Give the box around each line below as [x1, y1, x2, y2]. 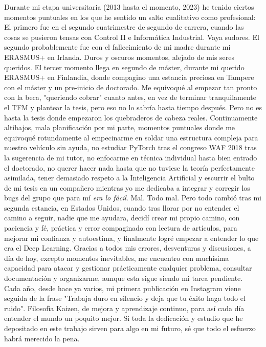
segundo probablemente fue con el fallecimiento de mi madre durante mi [4, 42, 231, 52]
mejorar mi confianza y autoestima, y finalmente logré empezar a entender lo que [4, 232, 259, 243]
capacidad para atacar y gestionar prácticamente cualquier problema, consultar [4, 262, 252, 273]
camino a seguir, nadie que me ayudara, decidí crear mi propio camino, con [4, 212, 240, 223]
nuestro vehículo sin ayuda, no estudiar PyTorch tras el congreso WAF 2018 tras [4, 142, 257, 153]
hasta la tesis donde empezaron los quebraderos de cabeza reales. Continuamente [4, 112, 258, 123]
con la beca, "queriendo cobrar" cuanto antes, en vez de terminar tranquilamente [4, 92, 256, 103]
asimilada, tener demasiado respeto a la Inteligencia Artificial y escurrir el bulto [4, 172, 255, 183]
